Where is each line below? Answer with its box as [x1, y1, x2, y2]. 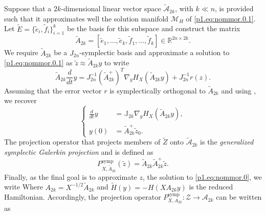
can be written [216, 192, 262, 202]
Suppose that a [4, 3, 52, 14]
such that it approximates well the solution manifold [4, 13, 169, 23]
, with [175, 3, 193, 14]
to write [104, 57, 129, 68]
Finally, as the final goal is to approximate [4, 171, 137, 182]
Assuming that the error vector [4, 85, 102, 95]
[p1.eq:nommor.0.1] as [4, 57, 73, 68]
